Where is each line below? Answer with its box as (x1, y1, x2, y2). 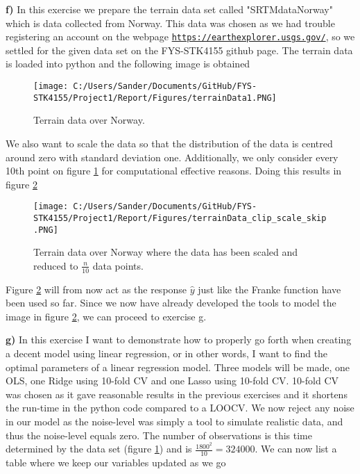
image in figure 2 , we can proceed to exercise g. (6, 309, 207, 323)
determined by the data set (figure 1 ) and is (6, 441, 192, 456)
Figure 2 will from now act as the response (6, 281, 187, 296)
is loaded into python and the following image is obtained (6, 56, 250, 71)
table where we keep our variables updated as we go (6, 455, 226, 470)
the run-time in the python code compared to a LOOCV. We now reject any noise (6, 400, 354, 415)
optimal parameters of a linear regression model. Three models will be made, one (6, 359, 350, 374)
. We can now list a (255, 441, 337, 456)
